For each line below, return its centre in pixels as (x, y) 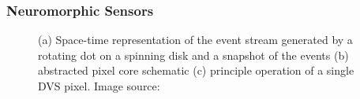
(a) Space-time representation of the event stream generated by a (195, 40)
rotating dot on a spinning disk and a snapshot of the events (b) (193, 55)
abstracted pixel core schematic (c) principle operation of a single (196, 70)
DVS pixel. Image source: (99, 86)
